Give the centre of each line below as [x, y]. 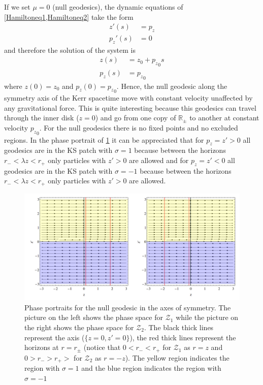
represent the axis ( [55, 337]
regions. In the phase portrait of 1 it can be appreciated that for [104, 139]
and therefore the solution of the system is [70, 50]
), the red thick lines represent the [183, 337]
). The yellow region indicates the [177, 357]
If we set [17, 7]
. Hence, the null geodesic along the [172, 86]
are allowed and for [159, 160]
